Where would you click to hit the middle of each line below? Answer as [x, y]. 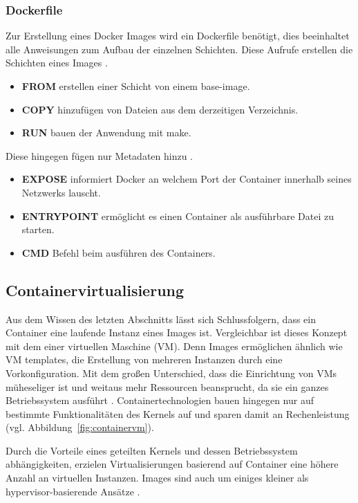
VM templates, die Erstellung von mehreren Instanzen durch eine [144, 359]
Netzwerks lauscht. [61, 192]
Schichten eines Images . [57, 63]
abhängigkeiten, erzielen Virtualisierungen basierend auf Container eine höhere [172, 464]
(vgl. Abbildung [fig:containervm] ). [80, 427]
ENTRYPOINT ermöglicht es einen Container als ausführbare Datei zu [178, 216]
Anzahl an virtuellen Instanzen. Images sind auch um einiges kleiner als [157, 478]
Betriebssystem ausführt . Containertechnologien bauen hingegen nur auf [160, 400]
